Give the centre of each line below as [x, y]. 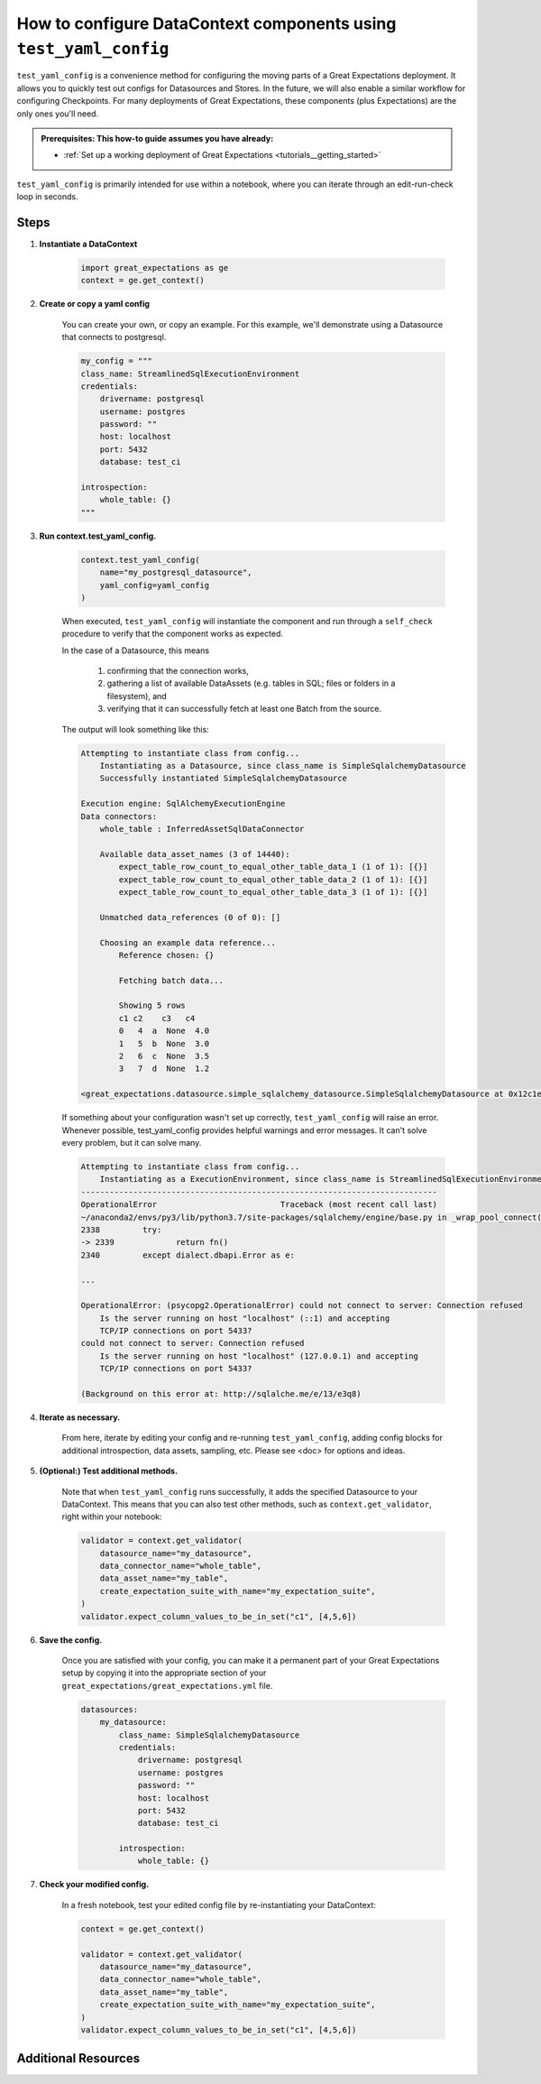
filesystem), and [137, 696]
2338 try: [121, 1230]
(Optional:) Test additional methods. [109, 1471]
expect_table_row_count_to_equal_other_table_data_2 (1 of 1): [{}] [273, 879]
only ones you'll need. [58, 114]
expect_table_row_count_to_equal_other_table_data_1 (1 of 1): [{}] [273, 867]
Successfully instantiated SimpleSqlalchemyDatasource [223, 779]
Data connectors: [119, 816]
